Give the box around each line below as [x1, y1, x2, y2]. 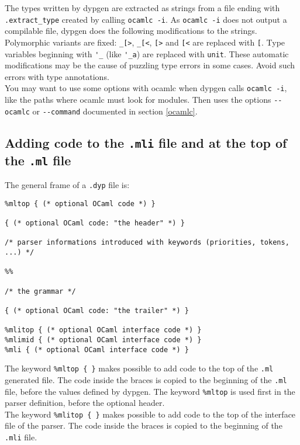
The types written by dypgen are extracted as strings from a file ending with [5, 2, 280, 13]
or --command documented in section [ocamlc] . [32, 105, 198, 117]
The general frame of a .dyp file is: [5, 179, 130, 191]
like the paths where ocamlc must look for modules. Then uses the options [5, 93, 271, 105]
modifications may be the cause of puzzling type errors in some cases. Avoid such [5, 59, 295, 71]
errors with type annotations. [5, 70, 109, 82]
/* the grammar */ [5, 287, 76, 295]
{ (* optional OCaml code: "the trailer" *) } [5, 306, 189, 315]
